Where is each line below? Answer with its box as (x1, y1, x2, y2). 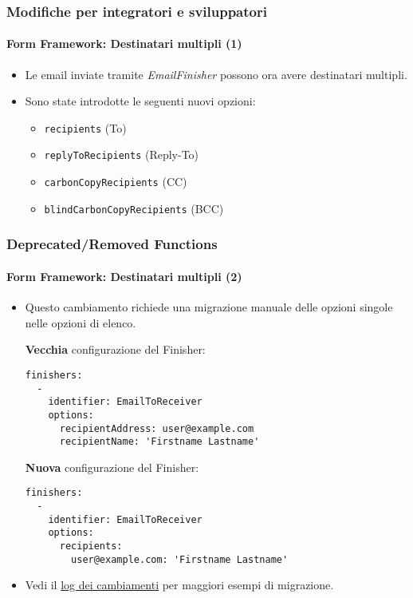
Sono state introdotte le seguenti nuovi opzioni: (25, 93, 256, 109)
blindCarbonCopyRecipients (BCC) (44, 200, 224, 216)
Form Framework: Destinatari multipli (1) (6, 35, 242, 52)
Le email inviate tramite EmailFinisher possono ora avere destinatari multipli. (25, 65, 407, 82)
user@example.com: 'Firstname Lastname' (71, 553, 289, 565)
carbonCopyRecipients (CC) (44, 173, 187, 190)
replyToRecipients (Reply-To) (44, 146, 199, 163)
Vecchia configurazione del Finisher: (25, 341, 206, 358)
